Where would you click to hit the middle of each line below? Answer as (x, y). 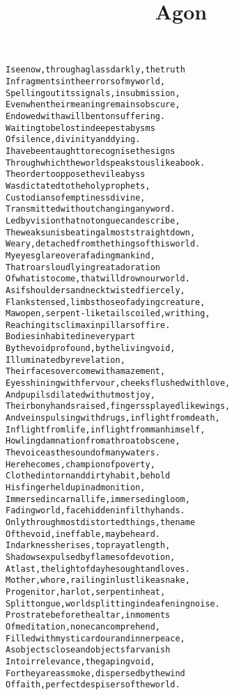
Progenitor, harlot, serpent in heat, (86, 592)
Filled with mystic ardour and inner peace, (95, 638)
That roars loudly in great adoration (83, 267)
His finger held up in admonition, (76, 487)
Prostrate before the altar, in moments (88, 615)
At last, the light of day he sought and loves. (98, 569)
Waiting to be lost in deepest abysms (80, 128)
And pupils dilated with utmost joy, (80, 395)
